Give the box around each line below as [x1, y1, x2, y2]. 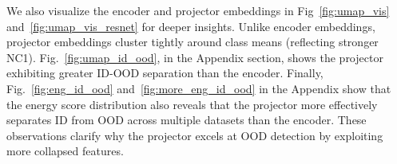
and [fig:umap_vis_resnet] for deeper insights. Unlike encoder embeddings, [6, 18, 375, 34]
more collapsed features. [6, 143, 124, 159]
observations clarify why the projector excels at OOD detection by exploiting [6, 127, 383, 143]
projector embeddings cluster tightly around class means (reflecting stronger [6, 33, 379, 50]
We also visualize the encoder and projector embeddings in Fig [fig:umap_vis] [6, 2, 390, 18]
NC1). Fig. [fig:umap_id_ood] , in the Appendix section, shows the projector [6, 49, 383, 65]
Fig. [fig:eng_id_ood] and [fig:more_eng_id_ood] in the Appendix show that [6, 80, 391, 96]
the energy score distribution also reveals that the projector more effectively [6, 96, 378, 112]
